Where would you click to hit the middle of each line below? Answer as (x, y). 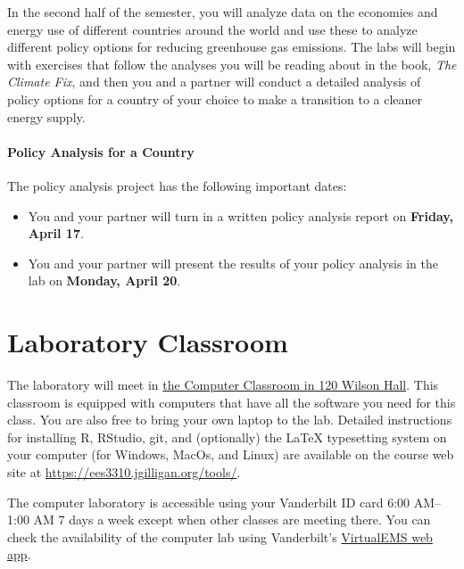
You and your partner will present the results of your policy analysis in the (233, 263)
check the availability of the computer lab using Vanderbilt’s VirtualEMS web (220, 536)
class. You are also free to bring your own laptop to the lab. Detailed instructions (230, 420)
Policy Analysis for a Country (101, 151)
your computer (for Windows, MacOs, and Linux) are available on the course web (231, 454)
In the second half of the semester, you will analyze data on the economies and (223, 12)
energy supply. (46, 116)
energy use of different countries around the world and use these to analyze (212, 29)
